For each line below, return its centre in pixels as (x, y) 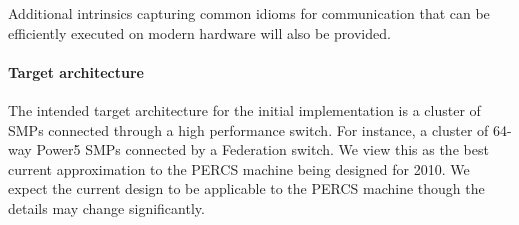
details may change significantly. (106, 207)
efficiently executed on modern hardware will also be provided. (199, 32)
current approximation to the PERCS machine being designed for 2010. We (239, 168)
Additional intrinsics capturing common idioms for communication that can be (249, 13)
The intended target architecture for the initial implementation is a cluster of (244, 109)
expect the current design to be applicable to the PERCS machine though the (246, 188)
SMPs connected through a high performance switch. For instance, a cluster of (248, 129)
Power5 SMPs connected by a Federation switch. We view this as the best (262, 149)
